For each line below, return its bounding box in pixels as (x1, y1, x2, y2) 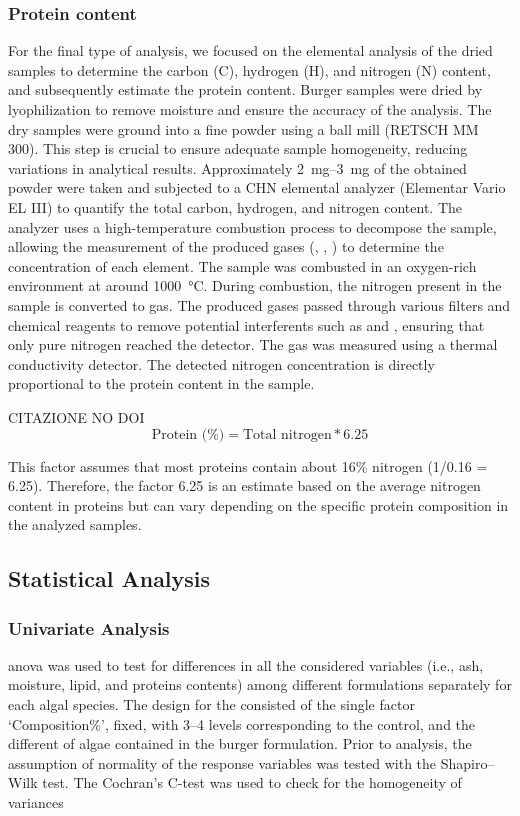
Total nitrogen (242, 427, 332, 442)
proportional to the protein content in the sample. (8, 373, 315, 394)
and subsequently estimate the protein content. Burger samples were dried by (8, 79, 483, 100)
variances (8, 792, 64, 813)
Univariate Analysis (8, 615, 170, 640)
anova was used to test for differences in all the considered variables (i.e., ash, (8, 654, 484, 675)
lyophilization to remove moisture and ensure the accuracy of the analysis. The (8, 99, 492, 119)
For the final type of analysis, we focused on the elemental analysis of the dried (8, 40, 493, 61)
